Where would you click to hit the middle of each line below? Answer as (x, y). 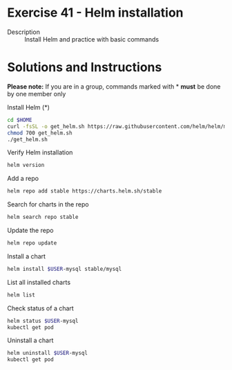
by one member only (37, 94)
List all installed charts (39, 282)
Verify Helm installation (40, 152)
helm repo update (32, 243)
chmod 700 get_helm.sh (40, 133)
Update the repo (30, 230)
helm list (21, 295)
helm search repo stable (43, 217)
